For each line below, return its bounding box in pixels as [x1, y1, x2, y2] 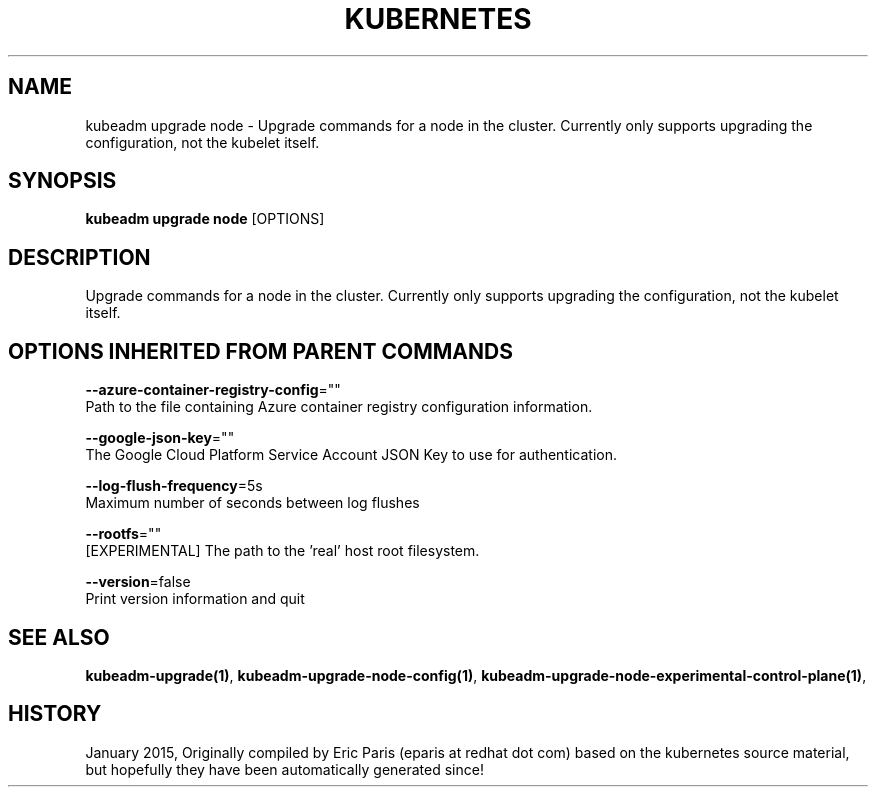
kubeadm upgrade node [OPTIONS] [85, 210, 325, 228]
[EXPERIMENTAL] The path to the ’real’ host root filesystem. [85, 542, 480, 560]
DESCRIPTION [8, 244, 151, 270]
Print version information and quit [85, 590, 305, 608]
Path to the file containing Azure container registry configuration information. [85, 398, 593, 416]
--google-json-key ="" [85, 429, 235, 447]
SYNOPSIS [8, 168, 117, 194]
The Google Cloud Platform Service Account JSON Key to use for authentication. [85, 446, 618, 464]
